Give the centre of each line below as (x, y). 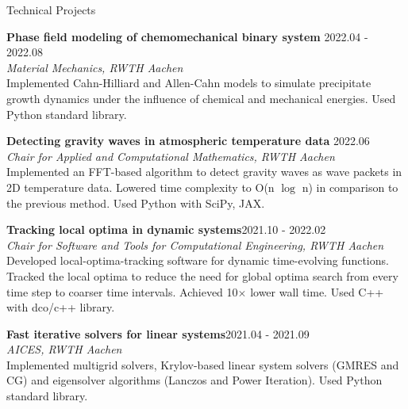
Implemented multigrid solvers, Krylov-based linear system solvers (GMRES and (203, 364)
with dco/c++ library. (61, 307)
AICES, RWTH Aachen (64, 349)
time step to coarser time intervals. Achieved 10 (122, 291)
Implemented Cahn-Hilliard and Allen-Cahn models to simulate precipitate (189, 83)
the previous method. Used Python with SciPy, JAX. (136, 203)
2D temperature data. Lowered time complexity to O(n (140, 187)
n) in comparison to (350, 187)
